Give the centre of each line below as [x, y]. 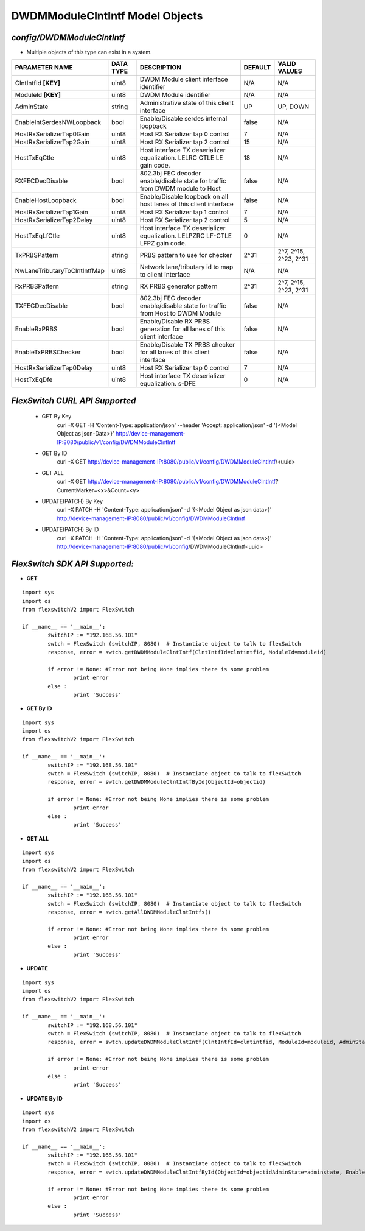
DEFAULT [257, 68]
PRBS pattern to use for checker [186, 255]
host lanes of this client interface [186, 204]
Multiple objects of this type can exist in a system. [89, 52]
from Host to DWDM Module [180, 314]
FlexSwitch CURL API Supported [74, 400]
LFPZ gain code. [163, 244]
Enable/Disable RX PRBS [175, 322]
